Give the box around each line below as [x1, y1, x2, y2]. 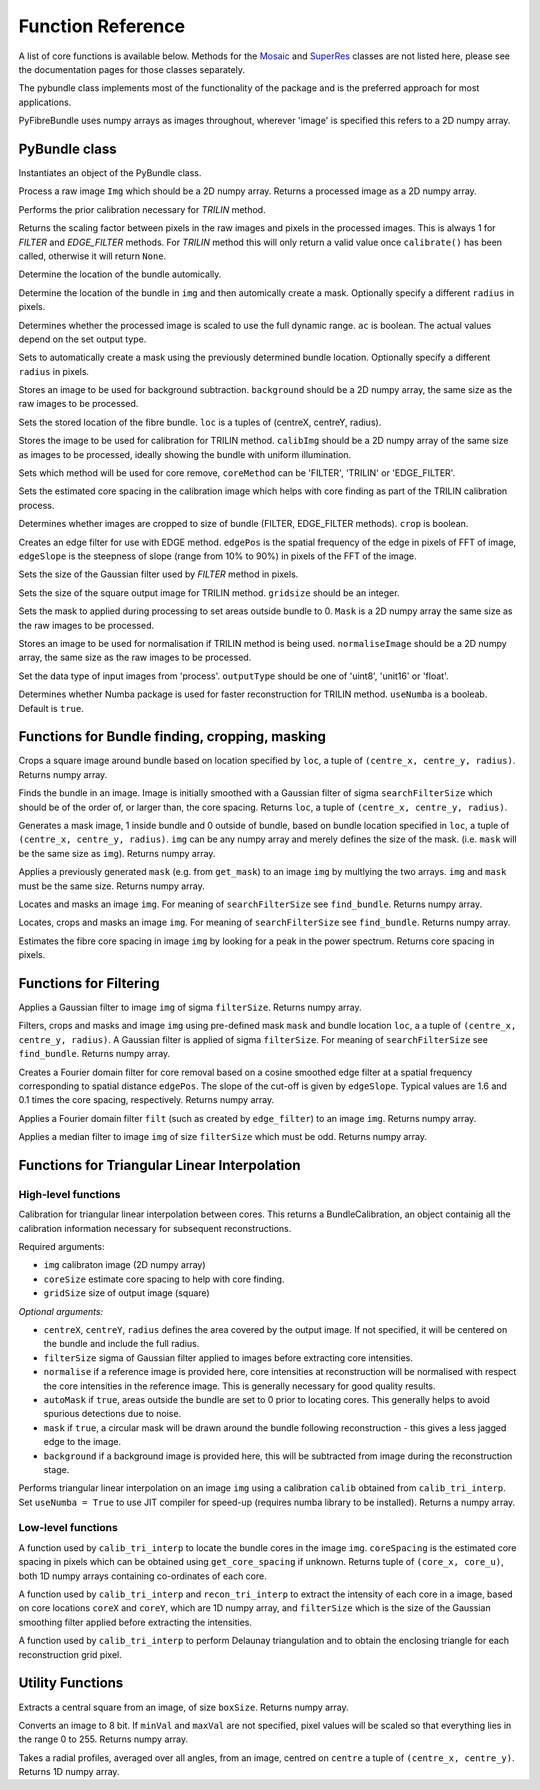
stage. [43, 1463, 70, 1475]
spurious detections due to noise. [43, 1408, 182, 1420]
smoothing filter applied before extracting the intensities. [18, 1616, 253, 1628]
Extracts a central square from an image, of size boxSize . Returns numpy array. [18, 1701, 349, 1713]
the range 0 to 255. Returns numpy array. [18, 1733, 189, 1745]
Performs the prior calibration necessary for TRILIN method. [18, 203, 266, 215]
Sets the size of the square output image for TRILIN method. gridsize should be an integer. [18, 586, 400, 599]
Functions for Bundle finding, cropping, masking [18, 728, 327, 745]
